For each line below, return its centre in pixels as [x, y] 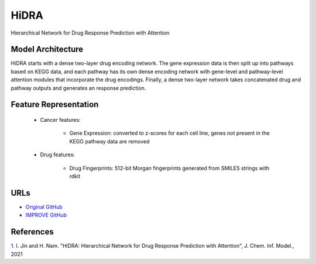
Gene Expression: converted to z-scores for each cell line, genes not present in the [169, 133]
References [32, 232]
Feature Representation [55, 104]
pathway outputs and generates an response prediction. [78, 88]
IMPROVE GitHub [46, 215]
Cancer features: [61, 120]
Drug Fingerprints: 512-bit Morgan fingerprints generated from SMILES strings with [169, 168]
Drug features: [58, 155]
